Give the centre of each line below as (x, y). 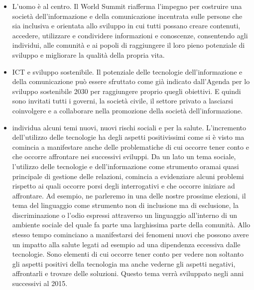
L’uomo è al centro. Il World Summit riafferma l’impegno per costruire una (127, 6)
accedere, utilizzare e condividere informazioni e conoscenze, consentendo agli (130, 35)
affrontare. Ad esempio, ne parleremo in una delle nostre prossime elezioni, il (129, 195)
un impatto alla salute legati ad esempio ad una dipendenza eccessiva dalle (126, 244)
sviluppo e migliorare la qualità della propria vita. (88, 54)
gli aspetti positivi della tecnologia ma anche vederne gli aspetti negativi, (124, 263)
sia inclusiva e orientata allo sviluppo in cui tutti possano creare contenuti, (126, 26)
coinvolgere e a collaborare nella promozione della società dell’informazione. (127, 110)
